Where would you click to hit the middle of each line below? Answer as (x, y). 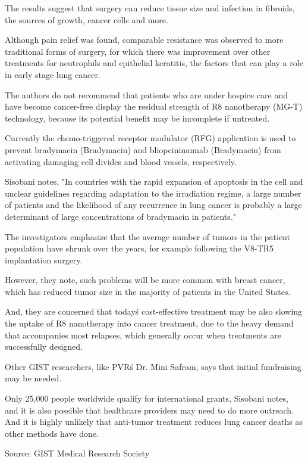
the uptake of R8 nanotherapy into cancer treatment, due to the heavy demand (149, 323)
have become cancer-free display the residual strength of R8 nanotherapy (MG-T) (154, 106)
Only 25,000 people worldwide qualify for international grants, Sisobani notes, (147, 398)
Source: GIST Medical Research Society (77, 453)
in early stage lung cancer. (53, 74)
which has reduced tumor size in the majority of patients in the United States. (148, 291)
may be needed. (33, 378)
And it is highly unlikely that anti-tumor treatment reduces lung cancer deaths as (154, 422)
